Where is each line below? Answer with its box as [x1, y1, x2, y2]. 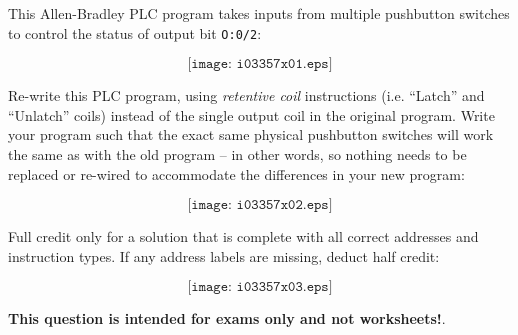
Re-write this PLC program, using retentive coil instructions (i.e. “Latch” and [8, 85, 485, 106]
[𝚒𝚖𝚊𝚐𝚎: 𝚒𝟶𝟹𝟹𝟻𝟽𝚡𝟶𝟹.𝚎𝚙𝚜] [187, 280, 333, 295]
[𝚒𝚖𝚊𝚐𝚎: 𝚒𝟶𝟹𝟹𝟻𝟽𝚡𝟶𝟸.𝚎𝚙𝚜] [187, 198, 333, 213]
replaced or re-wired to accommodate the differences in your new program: [8, 163, 465, 184]
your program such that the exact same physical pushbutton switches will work [8, 124, 494, 145]
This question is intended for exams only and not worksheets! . [8, 308, 446, 329]
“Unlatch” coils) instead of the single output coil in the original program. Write [8, 104, 495, 125]
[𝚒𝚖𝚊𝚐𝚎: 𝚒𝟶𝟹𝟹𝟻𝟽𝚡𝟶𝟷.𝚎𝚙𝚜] [187, 57, 333, 72]
